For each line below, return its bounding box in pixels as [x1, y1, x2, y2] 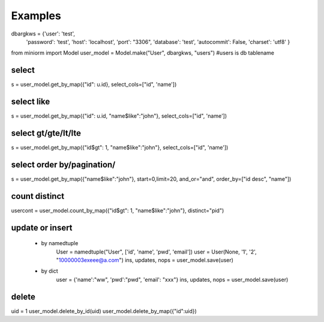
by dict [41, 267, 58, 275]
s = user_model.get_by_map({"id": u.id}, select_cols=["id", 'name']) [11, 81, 177, 88]
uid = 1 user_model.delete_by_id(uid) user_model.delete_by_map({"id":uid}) [11, 307, 197, 315]
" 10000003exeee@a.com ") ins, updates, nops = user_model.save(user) [56, 257, 234, 264]
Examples [11, 9, 61, 22]
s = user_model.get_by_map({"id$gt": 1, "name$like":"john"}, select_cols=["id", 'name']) [11, 144, 229, 151]
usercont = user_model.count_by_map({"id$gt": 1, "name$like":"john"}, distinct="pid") [11, 207, 224, 214]
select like [11, 97, 50, 107]
